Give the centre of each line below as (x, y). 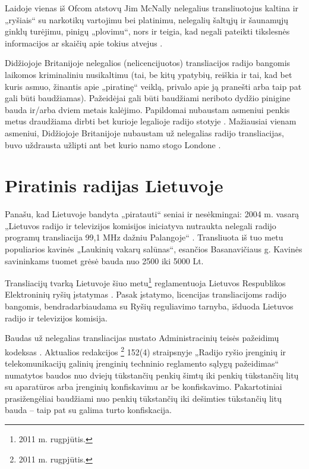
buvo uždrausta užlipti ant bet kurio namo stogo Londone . (113, 144)
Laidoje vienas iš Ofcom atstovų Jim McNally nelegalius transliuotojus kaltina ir (152, 8)
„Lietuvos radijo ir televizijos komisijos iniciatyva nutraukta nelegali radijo (141, 225)
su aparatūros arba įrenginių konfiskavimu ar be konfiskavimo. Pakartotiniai (144, 387)
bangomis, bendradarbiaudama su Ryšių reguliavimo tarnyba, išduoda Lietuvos (149, 306)
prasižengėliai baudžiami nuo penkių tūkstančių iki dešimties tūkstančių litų (143, 398)
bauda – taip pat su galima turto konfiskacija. (89, 410)
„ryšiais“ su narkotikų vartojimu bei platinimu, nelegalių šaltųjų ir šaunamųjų (147, 19)
